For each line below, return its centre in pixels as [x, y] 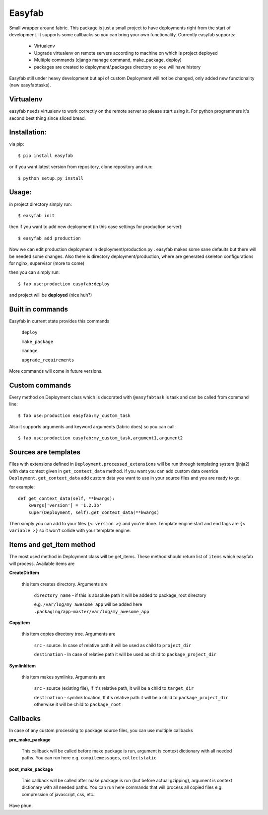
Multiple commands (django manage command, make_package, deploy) [108, 60]
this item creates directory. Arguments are [65, 584]
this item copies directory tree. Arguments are [68, 634]
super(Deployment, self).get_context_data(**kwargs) [94, 512]
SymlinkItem [23, 665]
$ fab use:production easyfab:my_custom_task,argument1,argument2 [100, 438]
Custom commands [40, 385]
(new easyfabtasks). [30, 85]
